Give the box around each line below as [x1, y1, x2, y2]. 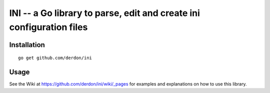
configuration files [9, 21, 88, 32]
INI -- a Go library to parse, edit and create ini [9, 7, 200, 18]
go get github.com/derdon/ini [18, 55, 92, 61]
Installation [9, 40, 45, 49]
